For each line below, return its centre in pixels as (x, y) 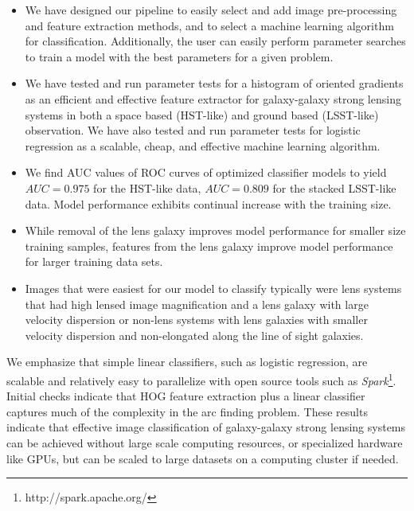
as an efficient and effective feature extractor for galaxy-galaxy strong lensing (213, 98)
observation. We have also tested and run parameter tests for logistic (193, 130)
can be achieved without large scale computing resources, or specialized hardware (205, 442)
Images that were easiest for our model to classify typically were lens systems (213, 288)
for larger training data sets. (94, 261)
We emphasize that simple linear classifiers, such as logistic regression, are (187, 362)
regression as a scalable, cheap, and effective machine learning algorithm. (203, 145)
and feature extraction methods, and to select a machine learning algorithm (209, 25)
